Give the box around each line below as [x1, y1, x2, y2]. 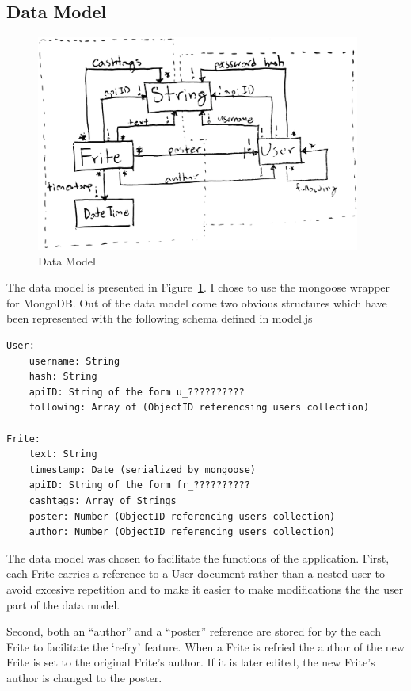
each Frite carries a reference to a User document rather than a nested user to [6, 565, 385, 582]
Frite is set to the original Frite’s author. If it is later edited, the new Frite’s [6, 654, 375, 670]
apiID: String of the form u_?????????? [29, 386, 245, 398]
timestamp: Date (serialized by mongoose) [29, 464, 256, 475]
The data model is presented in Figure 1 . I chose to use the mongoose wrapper [6, 279, 390, 296]
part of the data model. [6, 596, 120, 613]
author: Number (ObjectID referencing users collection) [29, 526, 336, 538]
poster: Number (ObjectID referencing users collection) [29, 510, 336, 522]
